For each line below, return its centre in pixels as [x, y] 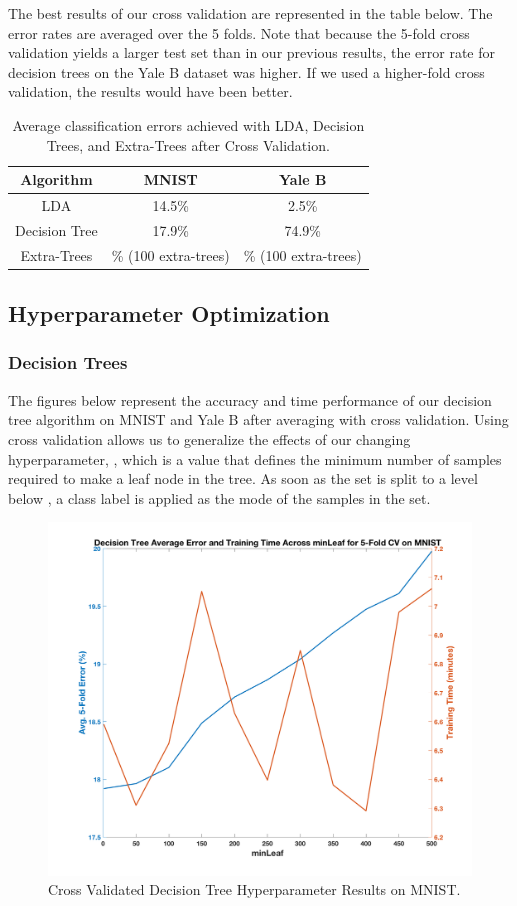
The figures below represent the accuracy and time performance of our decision [250, 399]
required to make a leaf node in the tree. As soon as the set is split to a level [243, 478]
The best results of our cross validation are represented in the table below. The [250, 13]
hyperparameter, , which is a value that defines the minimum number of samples [255, 458]
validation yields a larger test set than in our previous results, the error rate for [251, 52]
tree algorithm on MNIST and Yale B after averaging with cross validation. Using [258, 419]
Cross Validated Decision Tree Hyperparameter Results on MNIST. [254, 889]
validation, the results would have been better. [150, 91]
